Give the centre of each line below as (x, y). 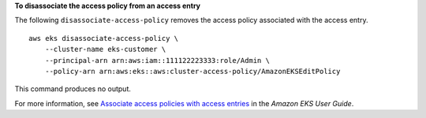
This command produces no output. (73, 89)
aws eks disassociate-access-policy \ (104, 38)
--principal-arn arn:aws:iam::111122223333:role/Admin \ (157, 60)
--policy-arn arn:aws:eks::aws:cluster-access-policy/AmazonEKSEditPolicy (192, 71)
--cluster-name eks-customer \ (105, 50)
